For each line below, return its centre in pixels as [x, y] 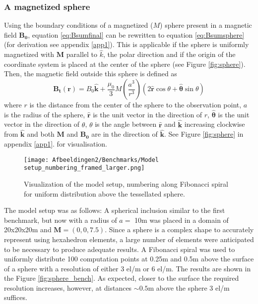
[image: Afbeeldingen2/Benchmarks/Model [92, 160]
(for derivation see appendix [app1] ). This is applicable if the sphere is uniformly [127, 44]
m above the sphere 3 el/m [189, 287]
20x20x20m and [28, 229]
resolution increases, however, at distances [68, 287]
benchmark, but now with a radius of [61, 220]
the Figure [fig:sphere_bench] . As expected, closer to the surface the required [122, 278]
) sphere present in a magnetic [206, 25]
